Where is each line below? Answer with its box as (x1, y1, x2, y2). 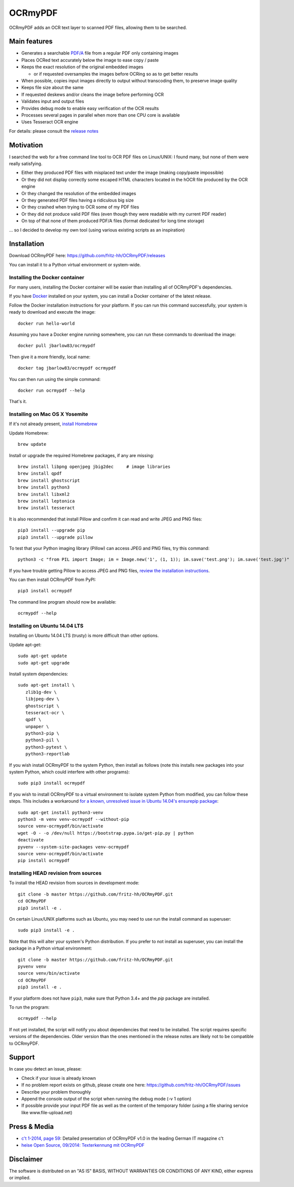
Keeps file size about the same (21, 85, 83, 90)
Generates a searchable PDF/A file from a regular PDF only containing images (21, 50, 179, 56)
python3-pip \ (25, 730, 59, 736)
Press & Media (9, 1122, 54, 1130)
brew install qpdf (18, 471, 62, 476)
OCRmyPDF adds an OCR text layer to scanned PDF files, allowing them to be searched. (9, 25, 187, 30)
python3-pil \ (25, 737, 59, 743)
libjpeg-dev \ (25, 696, 59, 702)
